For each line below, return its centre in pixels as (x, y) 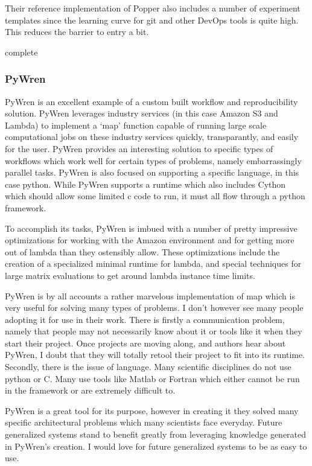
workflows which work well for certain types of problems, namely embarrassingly (153, 160)
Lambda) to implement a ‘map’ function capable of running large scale (136, 125)
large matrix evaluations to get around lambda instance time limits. (130, 275)
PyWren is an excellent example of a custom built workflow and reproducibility (151, 101)
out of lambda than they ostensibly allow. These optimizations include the (142, 251)
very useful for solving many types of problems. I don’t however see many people (154, 308)
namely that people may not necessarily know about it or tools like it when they (154, 331)
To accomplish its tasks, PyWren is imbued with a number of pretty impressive (151, 228)
